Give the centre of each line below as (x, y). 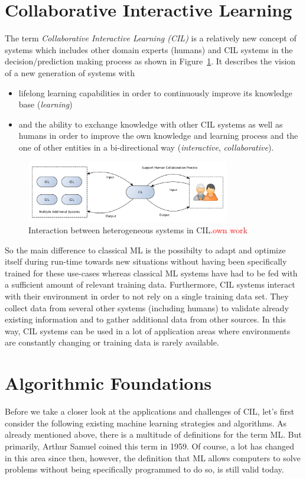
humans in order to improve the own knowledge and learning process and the (158, 136)
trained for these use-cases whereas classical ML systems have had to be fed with (151, 273)
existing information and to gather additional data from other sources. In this (145, 319)
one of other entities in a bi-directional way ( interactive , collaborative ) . (146, 147)
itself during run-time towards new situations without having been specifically (146, 261)
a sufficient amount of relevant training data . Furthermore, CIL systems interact (150, 284)
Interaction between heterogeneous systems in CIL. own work (138, 230)
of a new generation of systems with (70, 72)
